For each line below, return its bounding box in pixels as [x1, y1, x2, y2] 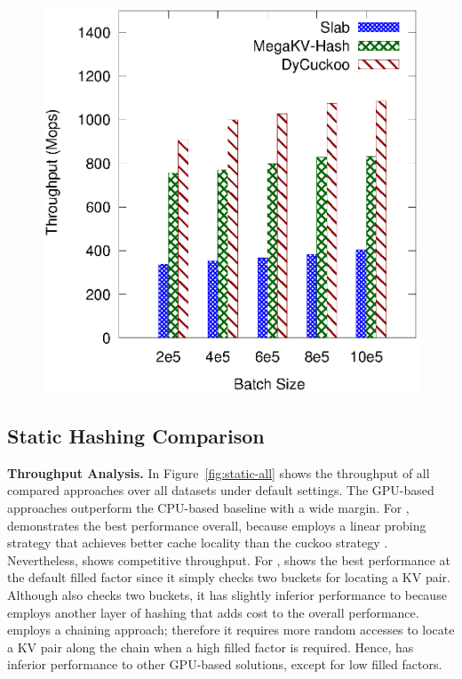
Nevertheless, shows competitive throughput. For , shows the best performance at [7, 550, 451, 569]
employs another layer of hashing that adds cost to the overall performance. [7, 603, 419, 621]
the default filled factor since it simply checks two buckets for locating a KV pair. [7, 568, 450, 587]
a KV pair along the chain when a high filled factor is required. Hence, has [7, 637, 414, 656]
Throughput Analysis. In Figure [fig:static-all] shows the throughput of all [7, 463, 430, 482]
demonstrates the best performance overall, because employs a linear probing [7, 515, 426, 534]
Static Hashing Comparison [7, 421, 265, 449]
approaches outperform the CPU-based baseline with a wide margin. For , [7, 498, 410, 516]
